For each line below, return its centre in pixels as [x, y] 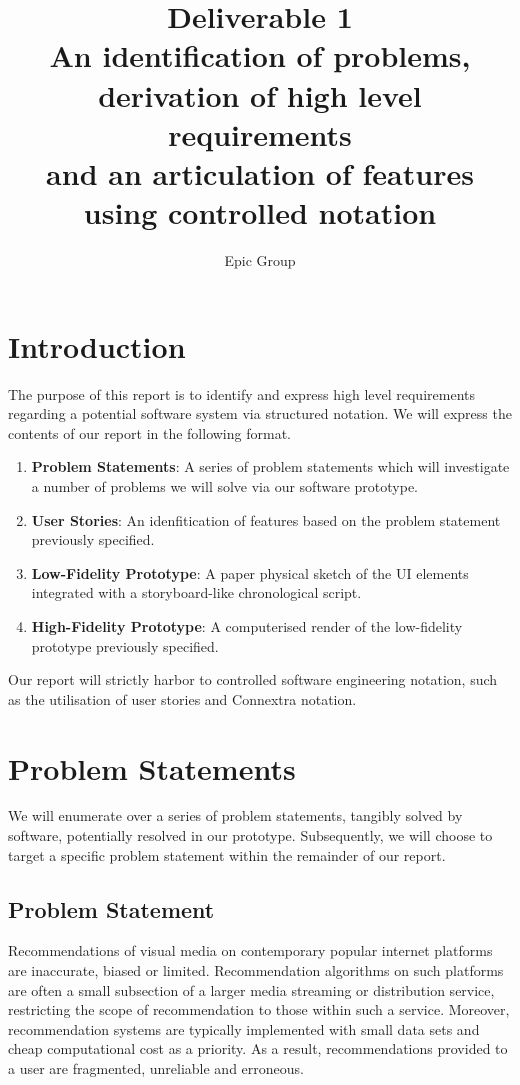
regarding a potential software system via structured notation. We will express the [260, 413]
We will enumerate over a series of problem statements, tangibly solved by [235, 815]
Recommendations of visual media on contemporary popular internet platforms [250, 950]
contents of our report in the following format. [149, 432]
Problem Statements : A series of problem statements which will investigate [270, 466]
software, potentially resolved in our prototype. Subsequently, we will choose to [250, 835]
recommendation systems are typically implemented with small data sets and [244, 1028]
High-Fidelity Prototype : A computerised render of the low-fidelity [247, 625]
